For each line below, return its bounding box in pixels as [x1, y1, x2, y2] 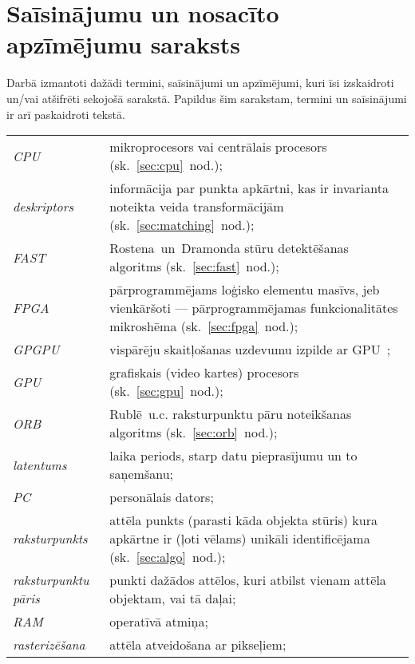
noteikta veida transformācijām [109, 197, 284, 216]
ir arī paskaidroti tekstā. [6, 105, 125, 122]
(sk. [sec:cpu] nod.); [109, 156, 223, 175]
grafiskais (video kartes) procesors [109, 363, 299, 382]
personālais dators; [109, 488, 214, 507]
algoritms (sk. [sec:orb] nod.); [109, 423, 278, 442]
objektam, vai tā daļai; [109, 589, 236, 608]
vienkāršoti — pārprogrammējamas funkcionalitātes [109, 298, 398, 318]
